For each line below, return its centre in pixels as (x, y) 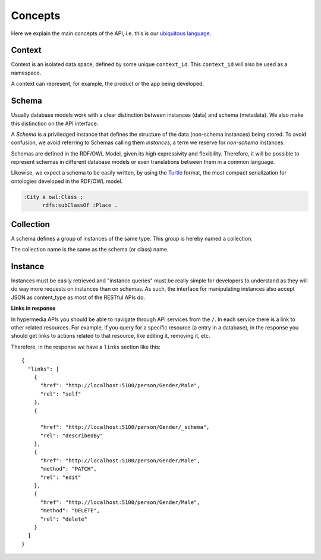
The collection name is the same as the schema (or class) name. (90, 250)
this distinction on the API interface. (55, 123)
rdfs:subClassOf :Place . (80, 205)
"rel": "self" (61, 394)
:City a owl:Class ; (53, 197)
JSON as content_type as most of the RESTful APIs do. (78, 297)
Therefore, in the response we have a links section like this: (86, 347)
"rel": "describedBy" (72, 435)
